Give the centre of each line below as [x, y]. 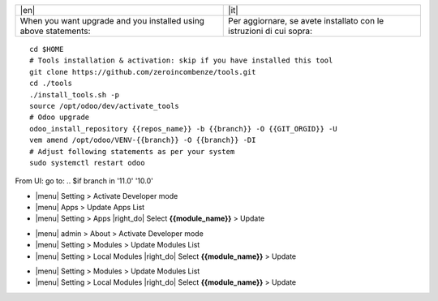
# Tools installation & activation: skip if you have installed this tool [181, 60]
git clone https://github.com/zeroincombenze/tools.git [143, 72]
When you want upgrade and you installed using [112, 21]
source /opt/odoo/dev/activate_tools [105, 106]
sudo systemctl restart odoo [87, 163]
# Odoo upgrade [60, 117]
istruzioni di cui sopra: [270, 31]
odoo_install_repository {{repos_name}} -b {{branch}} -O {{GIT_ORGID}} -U [183, 129]
